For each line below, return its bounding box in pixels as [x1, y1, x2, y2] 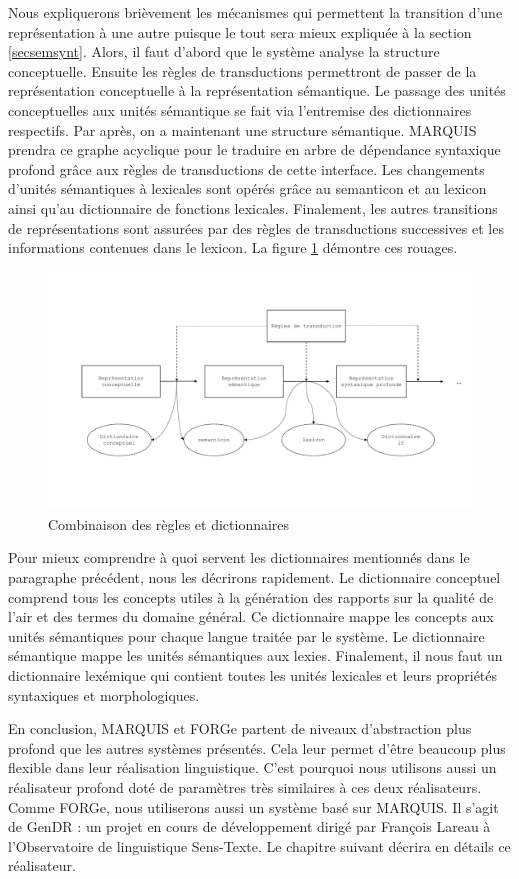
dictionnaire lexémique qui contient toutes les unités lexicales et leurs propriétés [8, 664, 498, 685]
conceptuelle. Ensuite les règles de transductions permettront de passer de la [8, 60, 477, 81]
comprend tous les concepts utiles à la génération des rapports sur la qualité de [8, 586, 494, 607]
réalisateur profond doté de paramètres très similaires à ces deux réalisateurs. [8, 776, 482, 797]
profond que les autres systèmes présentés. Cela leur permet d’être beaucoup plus [8, 737, 506, 758]
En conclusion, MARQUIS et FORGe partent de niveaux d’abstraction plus [8, 718, 472, 739]
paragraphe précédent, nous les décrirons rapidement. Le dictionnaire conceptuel [8, 567, 501, 587]
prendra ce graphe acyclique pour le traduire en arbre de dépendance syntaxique [8, 139, 501, 160]
